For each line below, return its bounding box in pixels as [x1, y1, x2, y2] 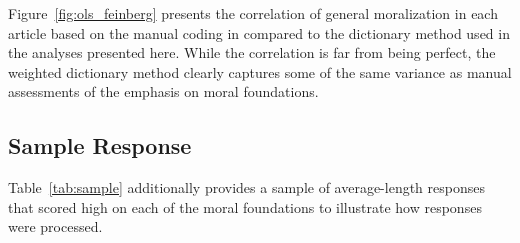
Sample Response [8, 130, 192, 161]
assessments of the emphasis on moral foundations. [8, 81, 319, 102]
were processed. [8, 216, 103, 237]
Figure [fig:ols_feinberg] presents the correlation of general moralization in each [8, 3, 498, 23]
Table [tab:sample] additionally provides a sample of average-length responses [8, 177, 485, 198]
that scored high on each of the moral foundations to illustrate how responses [8, 196, 482, 217]
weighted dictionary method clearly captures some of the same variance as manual [8, 61, 512, 82]
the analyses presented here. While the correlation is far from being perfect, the [8, 42, 496, 63]
